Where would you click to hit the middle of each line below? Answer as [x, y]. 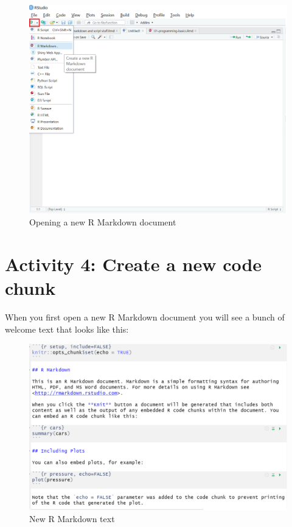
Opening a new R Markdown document [103, 222]
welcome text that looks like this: [67, 329]
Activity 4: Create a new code [134, 263]
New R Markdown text [72, 518]
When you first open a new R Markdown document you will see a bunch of [145, 317]
